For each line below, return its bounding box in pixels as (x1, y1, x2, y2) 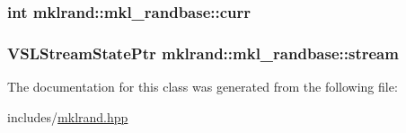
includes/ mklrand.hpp (7, 107, 128, 126)
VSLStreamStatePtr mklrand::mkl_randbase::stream (7, 41, 399, 64)
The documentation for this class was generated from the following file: (7, 77, 398, 96)
